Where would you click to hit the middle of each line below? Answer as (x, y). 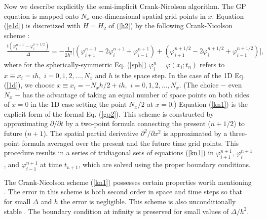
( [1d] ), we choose (29, 85)
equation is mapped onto (41, 16)
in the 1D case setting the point (79, 104)
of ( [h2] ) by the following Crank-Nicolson (170, 25)
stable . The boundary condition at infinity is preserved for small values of (116, 211)
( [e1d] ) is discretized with (42, 25)
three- (238, 133)
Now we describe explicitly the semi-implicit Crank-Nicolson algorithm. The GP (125, 6)
